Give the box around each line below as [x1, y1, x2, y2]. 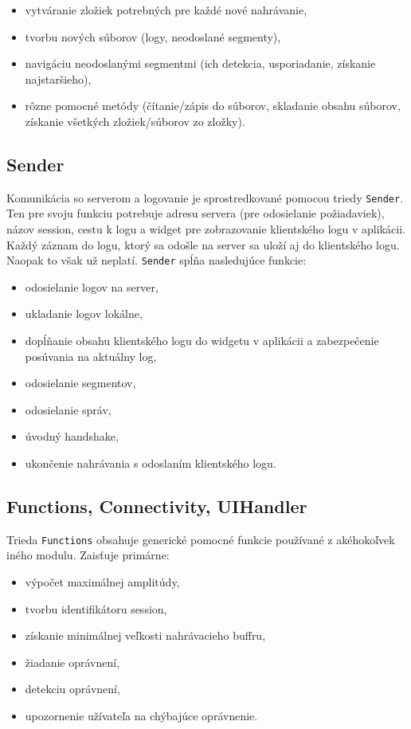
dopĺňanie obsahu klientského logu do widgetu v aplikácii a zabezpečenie [25, 332, 379, 349]
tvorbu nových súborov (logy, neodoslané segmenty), [25, 28, 281, 45]
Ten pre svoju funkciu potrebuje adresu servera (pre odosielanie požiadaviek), [6, 205, 385, 221]
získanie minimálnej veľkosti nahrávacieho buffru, [25, 627, 266, 644]
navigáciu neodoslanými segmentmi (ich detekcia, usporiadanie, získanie [25, 55, 376, 72]
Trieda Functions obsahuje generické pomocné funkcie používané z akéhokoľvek [6, 531, 395, 547]
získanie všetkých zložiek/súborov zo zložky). [25, 112, 245, 129]
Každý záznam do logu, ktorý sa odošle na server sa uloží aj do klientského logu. [6, 236, 400, 253]
